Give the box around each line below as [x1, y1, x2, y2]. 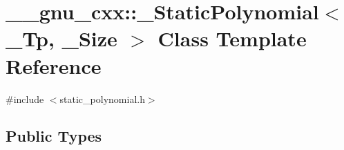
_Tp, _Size [6, 24, 117, 53]
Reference [6, 51, 102, 79]
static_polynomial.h [59, 91, 145, 106]
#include [6, 91, 44, 106]
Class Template [157, 24, 307, 53]
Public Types [6, 125, 102, 147]
